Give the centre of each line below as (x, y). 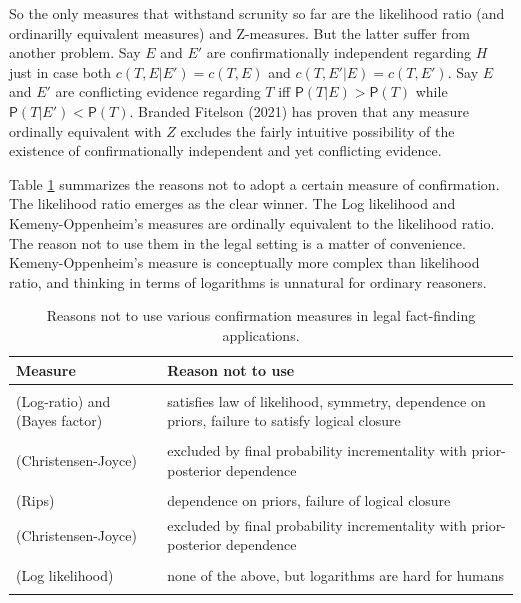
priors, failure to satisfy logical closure (284, 420)
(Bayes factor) (59, 420)
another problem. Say (75, 52)
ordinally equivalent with (85, 130)
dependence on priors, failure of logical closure (309, 499)
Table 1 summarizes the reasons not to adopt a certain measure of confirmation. (254, 183)
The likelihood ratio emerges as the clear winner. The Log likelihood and (232, 203)
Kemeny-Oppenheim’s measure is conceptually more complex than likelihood (244, 262)
